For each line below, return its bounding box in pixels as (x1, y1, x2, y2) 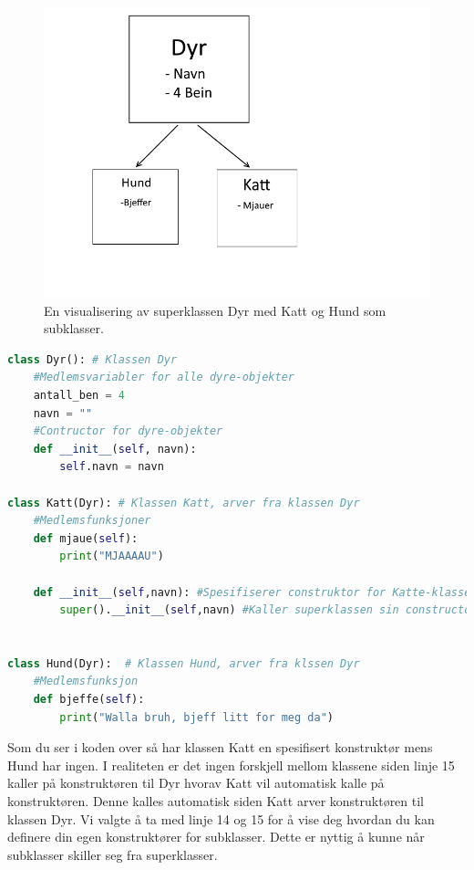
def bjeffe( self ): (33, 693, 145, 707)
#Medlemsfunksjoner (33, 514, 151, 528)
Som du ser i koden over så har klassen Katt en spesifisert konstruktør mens (7, 738, 433, 757)
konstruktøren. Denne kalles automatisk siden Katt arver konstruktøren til (7, 791, 425, 811)
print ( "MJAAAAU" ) (59, 550, 164, 563)
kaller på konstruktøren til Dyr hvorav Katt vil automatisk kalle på (7, 773, 385, 792)
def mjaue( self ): (33, 531, 139, 545)
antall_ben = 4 (33, 388, 125, 402)
